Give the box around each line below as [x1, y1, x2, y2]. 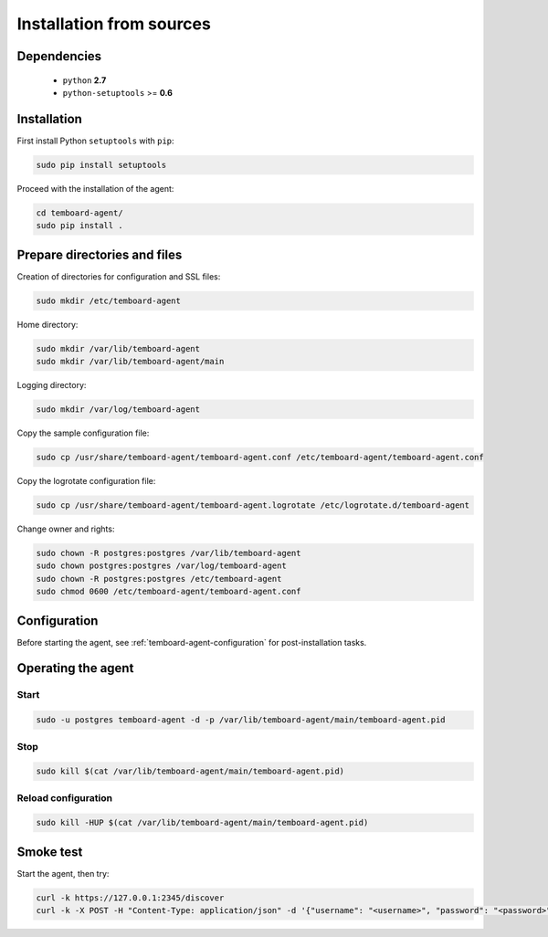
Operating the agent [16, 660, 134, 676]
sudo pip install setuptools [36, 160, 167, 170]
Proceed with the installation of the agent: [16, 183, 174, 194]
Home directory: [16, 319, 79, 330]
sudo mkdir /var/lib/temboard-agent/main [36, 356, 225, 367]
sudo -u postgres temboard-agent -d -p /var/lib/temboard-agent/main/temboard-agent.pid [36, 715, 447, 725]
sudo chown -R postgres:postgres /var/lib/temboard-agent [36, 548, 301, 558]
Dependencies [16, 48, 102, 64]
